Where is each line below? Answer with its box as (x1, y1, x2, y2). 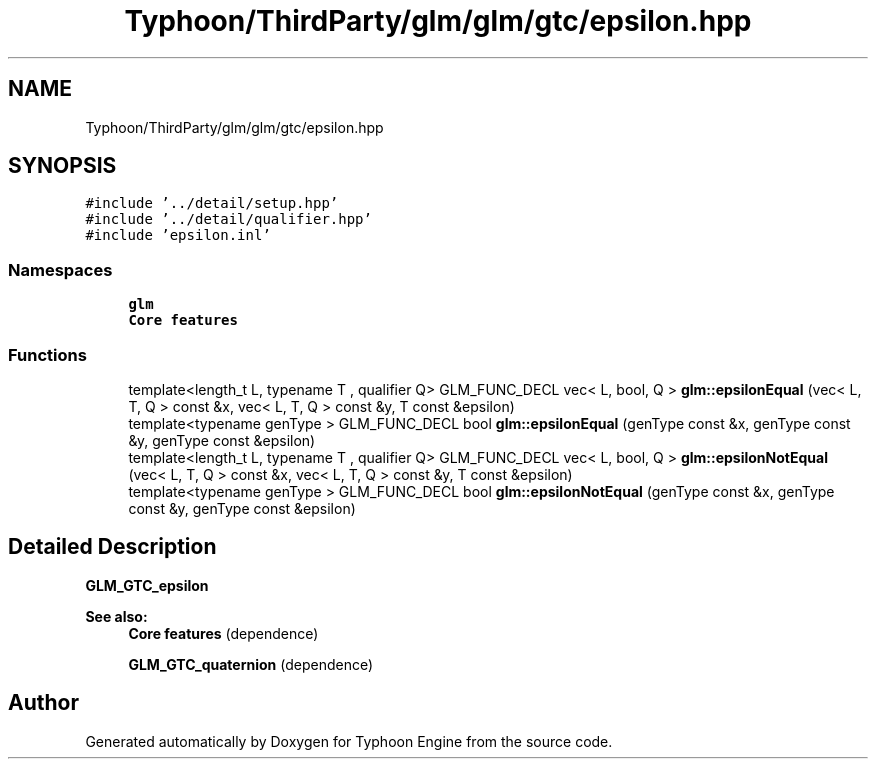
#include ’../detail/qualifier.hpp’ (85, 211, 372, 228)
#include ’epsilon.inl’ (85, 227, 271, 244)
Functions (8, 344, 87, 365)
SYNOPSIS (8, 153, 117, 179)
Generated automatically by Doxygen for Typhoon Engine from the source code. (85, 732, 613, 750)
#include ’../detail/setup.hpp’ (85, 195, 339, 212)
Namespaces (8, 259, 113, 280)
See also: (85, 607, 148, 625)
